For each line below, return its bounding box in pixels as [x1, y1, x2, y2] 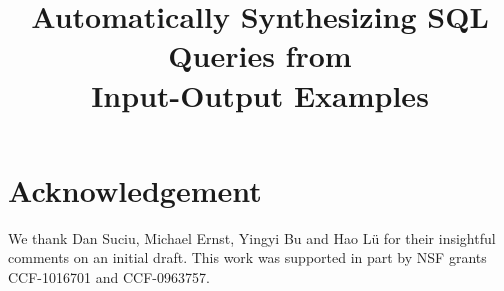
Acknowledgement [8, 169, 262, 210]
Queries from [168, 35, 352, 76]
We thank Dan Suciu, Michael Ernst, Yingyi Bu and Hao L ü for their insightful [8, 227, 496, 248]
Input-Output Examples [91, 74, 429, 115]
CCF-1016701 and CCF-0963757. [8, 266, 210, 287]
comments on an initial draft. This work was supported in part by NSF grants [8, 247, 487, 268]
